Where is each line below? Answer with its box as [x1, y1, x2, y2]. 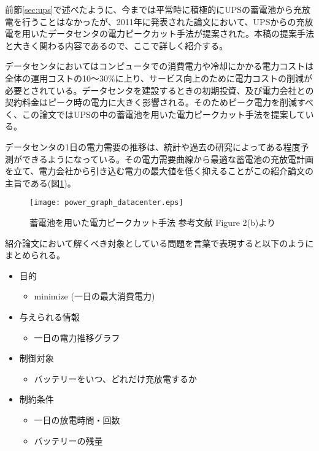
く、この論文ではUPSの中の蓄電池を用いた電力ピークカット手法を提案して [5, 107, 306, 120]
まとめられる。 [5, 249, 65, 261]
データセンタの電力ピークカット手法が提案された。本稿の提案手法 [47, 27, 314, 40]
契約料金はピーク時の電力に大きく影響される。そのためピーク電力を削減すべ [5, 96, 314, 109]
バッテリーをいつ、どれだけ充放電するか [34, 372, 198, 385]
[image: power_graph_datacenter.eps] [29, 198, 183, 207]
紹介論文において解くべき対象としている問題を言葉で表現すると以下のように [5, 236, 314, 249]
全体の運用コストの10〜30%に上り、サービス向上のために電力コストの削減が [5, 71, 313, 84]
